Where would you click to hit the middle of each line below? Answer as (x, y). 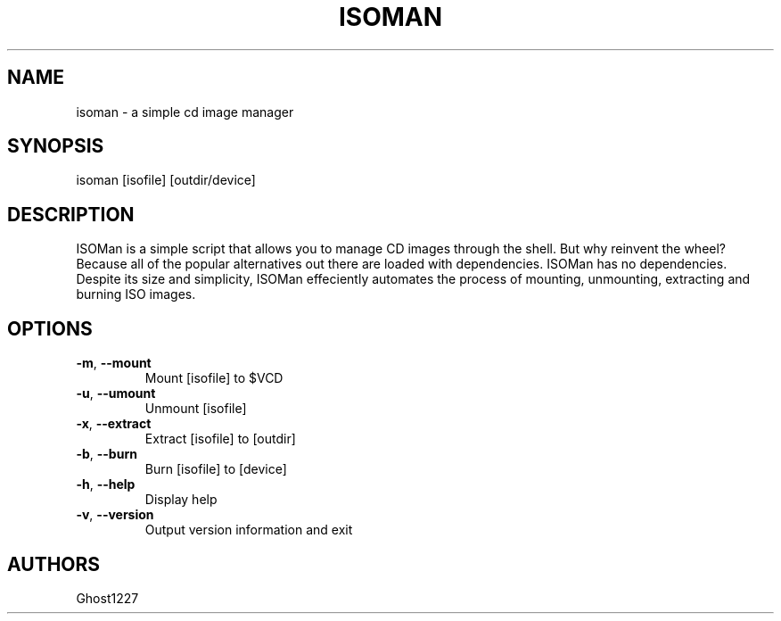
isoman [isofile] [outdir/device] (166, 180)
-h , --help (106, 484)
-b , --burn (107, 454)
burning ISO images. (136, 294)
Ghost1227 (107, 598)
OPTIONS (50, 328)
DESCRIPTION (71, 214)
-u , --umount (116, 393)
